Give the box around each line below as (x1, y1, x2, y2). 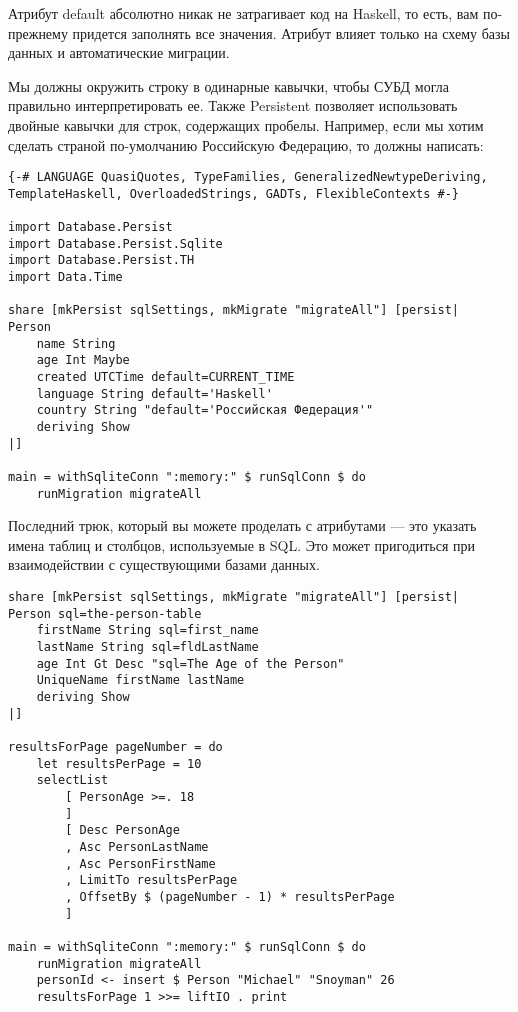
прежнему (8, 22, 68, 43)
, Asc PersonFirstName (65, 856, 216, 871)
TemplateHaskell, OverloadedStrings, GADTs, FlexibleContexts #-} (8, 186, 460, 201)
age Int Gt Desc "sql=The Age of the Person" (36, 656, 345, 671)
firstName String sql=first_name (36, 623, 259, 638)
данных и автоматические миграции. (8, 42, 230, 63)
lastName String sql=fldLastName (36, 640, 259, 655)
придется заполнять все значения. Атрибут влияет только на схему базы (72, 22, 511, 43)
